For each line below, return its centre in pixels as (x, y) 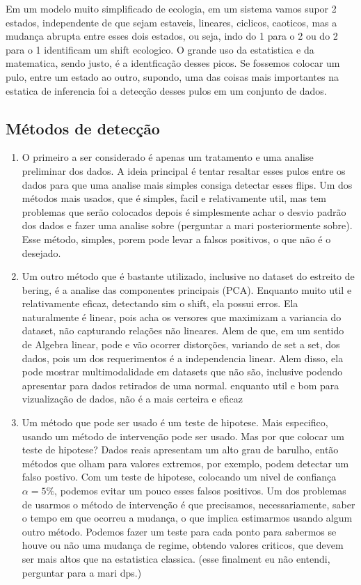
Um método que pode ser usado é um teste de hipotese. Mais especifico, (175, 422)
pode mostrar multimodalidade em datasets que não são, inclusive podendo (182, 372)
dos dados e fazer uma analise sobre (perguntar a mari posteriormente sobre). (187, 225)
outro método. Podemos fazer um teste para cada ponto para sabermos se (179, 531)
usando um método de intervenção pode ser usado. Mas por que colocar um (183, 436)
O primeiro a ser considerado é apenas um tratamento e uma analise (168, 157)
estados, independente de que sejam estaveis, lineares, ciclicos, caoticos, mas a (171, 22)
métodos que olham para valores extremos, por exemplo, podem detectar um (185, 463)
